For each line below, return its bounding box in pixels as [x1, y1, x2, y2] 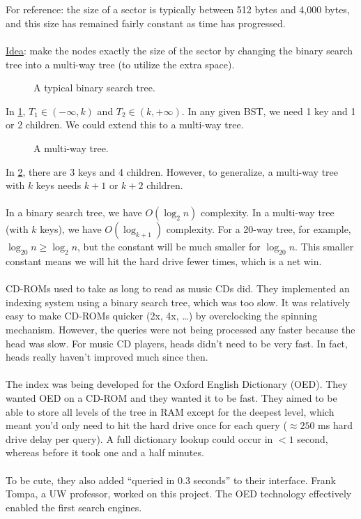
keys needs [36, 178, 82, 193]
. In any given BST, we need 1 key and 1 [181, 103, 356, 118]
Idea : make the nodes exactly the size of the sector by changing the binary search [6, 43, 353, 57]
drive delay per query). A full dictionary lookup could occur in [6, 431, 273, 446]
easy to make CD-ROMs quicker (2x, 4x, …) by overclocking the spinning [6, 308, 318, 323]
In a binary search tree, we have [6, 205, 142, 220]
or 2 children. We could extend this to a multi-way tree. [6, 117, 244, 132]
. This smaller [295, 239, 354, 254]
